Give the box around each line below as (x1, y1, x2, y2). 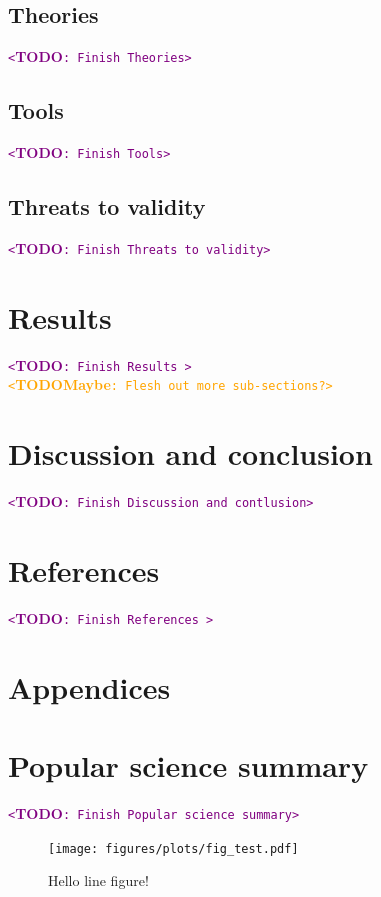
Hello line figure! (48, 870, 149, 891)
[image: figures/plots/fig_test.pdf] (48, 841, 299, 856)
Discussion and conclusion (8, 433, 373, 474)
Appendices (8, 666, 171, 707)
